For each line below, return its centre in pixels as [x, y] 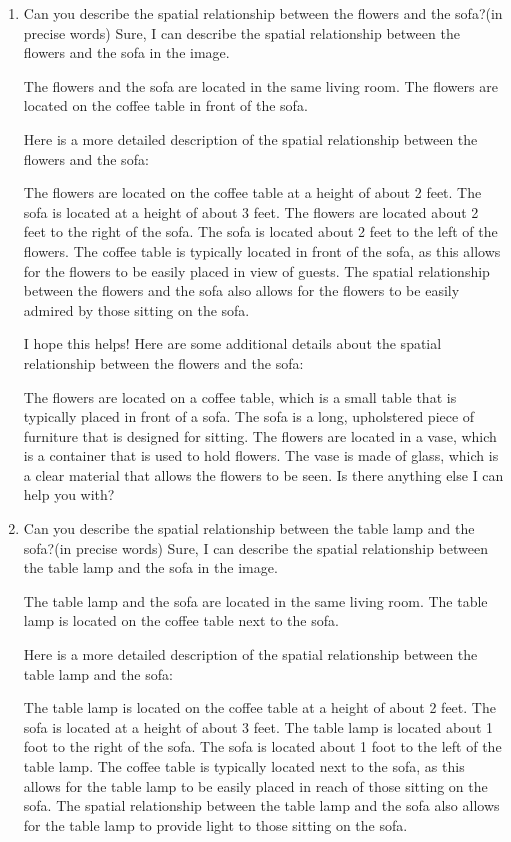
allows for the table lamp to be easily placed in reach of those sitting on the [255, 785]
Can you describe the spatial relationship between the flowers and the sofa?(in [263, 13]
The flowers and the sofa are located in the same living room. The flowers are [260, 85]
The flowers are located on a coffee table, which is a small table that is [240, 396]
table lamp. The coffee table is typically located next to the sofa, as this [244, 766]
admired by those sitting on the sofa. [136, 309]
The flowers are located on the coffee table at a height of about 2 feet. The [252, 192]
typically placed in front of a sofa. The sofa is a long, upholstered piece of [249, 416]
